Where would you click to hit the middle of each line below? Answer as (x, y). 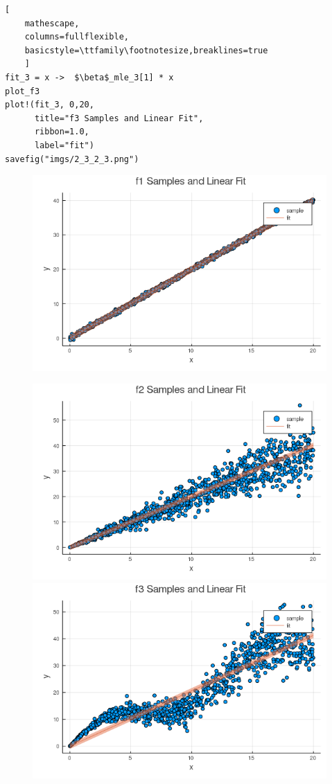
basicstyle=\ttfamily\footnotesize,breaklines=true (146, 50)
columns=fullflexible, (77, 37)
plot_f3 (23, 91)
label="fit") (64, 145)
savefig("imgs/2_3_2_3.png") (72, 159)
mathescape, (52, 23)
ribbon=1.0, (62, 132)
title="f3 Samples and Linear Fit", (119, 118)
